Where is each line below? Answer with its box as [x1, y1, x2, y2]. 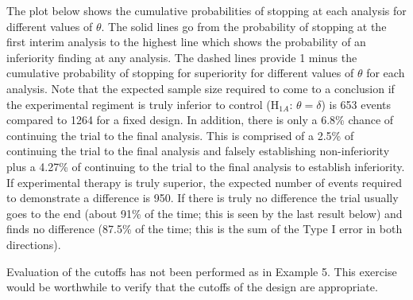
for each [366, 64, 405, 81]
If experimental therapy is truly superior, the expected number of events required [6, 173, 402, 190]
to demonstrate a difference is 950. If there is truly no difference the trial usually [6, 189, 399, 206]
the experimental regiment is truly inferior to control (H [6, 95, 280, 112]
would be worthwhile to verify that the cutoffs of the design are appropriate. [6, 279, 378, 295]
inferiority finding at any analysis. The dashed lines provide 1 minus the [6, 49, 357, 65]
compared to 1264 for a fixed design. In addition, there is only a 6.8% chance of [6, 111, 394, 128]
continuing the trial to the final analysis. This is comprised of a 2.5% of [6, 127, 354, 143]
